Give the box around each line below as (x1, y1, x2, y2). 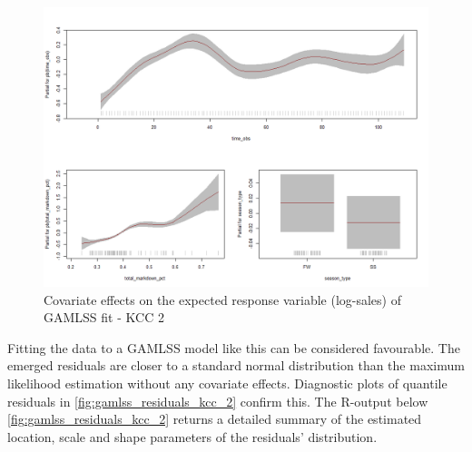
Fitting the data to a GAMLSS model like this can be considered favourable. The (7, 338, 460, 357)
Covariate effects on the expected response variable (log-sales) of (44, 290, 401, 309)
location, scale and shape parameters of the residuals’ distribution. (7, 427, 378, 446)
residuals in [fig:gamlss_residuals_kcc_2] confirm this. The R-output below (7, 391, 428, 410)
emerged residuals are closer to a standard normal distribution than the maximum (7, 356, 465, 375)
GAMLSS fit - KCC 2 (44, 308, 164, 327)
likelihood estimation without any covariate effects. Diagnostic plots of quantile (7, 374, 447, 393)
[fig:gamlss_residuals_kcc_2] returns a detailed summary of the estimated (7, 409, 422, 428)
